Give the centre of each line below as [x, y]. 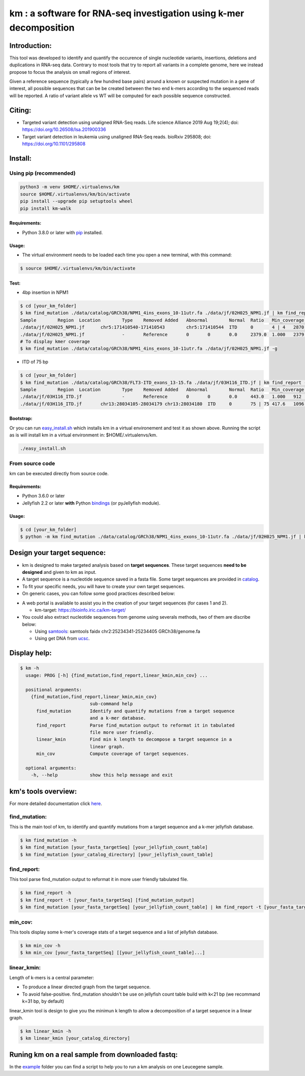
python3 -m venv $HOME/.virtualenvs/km [70, 187]
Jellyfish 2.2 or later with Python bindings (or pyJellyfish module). [91, 503]
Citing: [20, 110]
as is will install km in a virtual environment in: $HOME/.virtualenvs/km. [83, 435]
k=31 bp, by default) [43, 1001]
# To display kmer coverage [55, 341]
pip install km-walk [45, 208]
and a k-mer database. [118, 718]
